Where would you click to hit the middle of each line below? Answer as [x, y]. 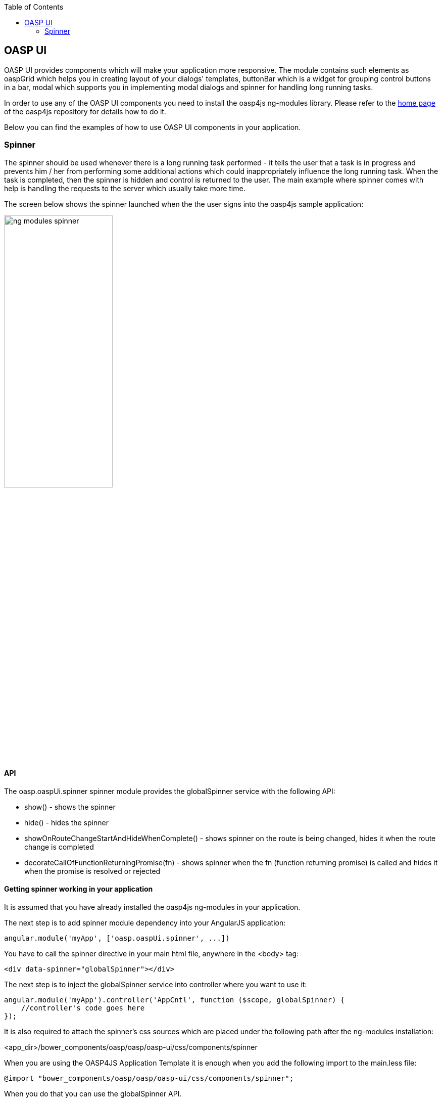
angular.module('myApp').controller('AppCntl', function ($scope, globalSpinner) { [175, 1000]
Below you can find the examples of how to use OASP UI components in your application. [153, 127]
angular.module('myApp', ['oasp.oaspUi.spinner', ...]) [117, 938]
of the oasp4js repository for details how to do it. [85, 111]
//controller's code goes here [83, 1008]
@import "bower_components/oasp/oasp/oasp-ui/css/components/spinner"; [149, 1078]
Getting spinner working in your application [79, 889]
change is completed [59, 847]
